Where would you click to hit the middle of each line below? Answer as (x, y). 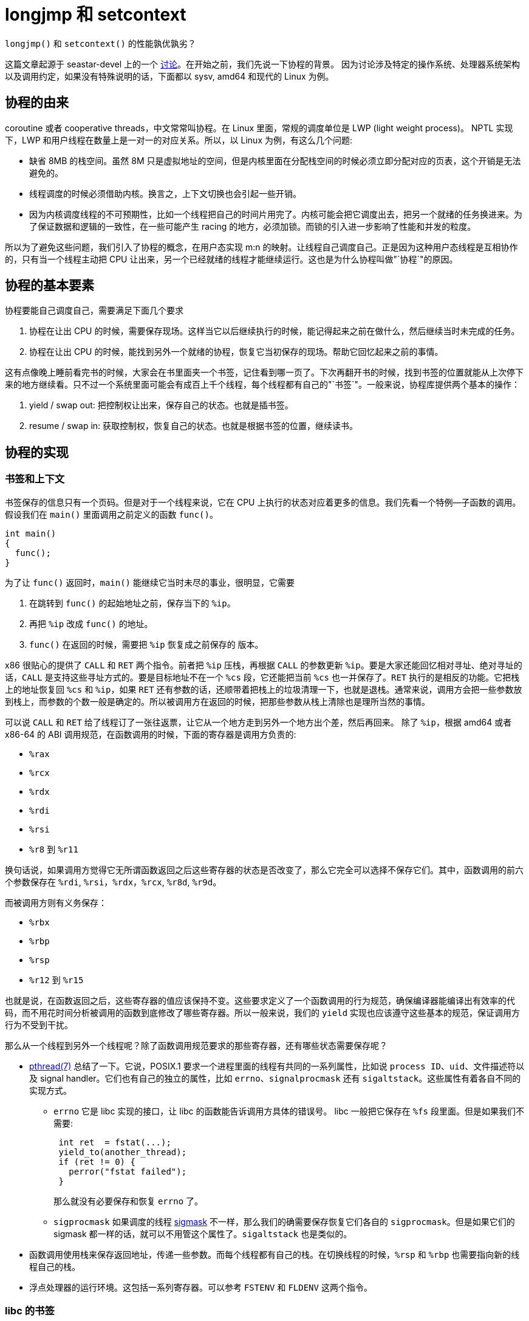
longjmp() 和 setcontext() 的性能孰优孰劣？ (101, 43)
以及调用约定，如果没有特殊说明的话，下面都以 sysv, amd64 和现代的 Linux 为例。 (169, 76)
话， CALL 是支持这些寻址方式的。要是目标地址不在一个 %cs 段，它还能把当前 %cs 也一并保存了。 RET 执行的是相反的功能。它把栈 (262, 677)
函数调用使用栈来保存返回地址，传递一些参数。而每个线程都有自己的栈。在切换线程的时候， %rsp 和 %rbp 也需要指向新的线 (275, 1254)
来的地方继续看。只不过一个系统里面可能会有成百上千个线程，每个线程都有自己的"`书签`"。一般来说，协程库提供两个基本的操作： (263, 385)
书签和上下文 (35, 479)
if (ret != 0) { (97, 1161)
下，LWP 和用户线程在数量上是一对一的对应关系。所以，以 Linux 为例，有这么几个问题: (179, 140)
